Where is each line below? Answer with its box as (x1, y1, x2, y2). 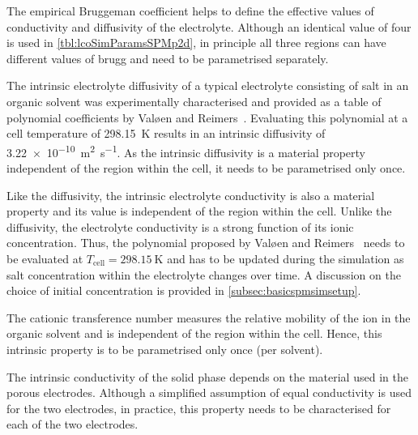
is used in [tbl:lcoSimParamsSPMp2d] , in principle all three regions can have (6, 34, 386, 51)
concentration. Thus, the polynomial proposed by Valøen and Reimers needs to (6, 234, 405, 251)
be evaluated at (6, 249, 83, 267)
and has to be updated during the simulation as (167, 249, 404, 267)
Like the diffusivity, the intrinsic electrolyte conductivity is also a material (6, 186, 375, 203)
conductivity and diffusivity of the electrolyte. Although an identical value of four (6, 18, 412, 35)
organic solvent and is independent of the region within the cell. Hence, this (6, 325, 382, 342)
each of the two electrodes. (6, 416, 139, 433)
